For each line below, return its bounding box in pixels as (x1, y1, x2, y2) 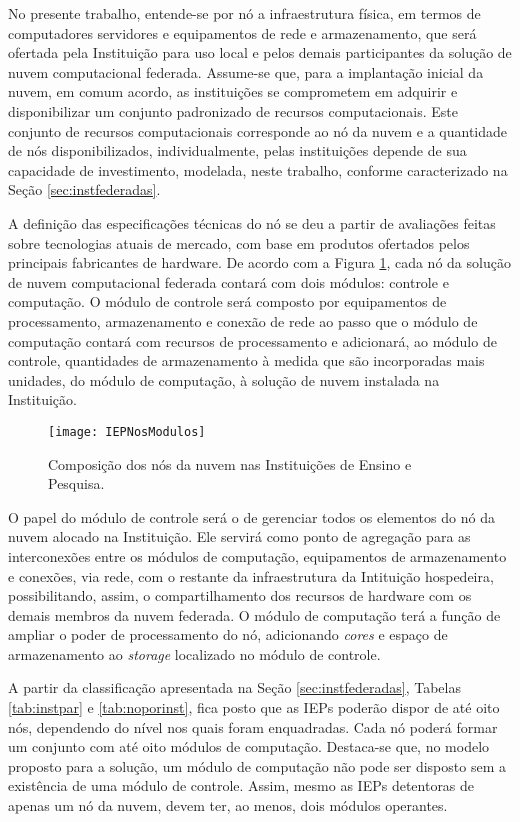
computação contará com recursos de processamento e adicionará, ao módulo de (8, 330, 497, 351)
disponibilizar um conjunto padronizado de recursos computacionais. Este (8, 100, 458, 121)
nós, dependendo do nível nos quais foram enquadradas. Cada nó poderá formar (8, 716, 498, 737)
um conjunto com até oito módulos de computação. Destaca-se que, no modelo (8, 736, 490, 757)
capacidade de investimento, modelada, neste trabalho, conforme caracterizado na (8, 159, 508, 180)
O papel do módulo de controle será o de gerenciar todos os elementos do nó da (8, 506, 495, 527)
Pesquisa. (48, 473, 105, 494)
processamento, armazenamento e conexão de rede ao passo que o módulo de (8, 310, 478, 331)
